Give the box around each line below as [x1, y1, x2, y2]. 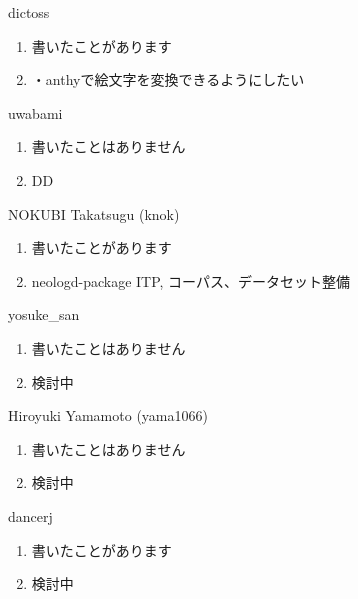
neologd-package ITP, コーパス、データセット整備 [31, 270, 350, 291]
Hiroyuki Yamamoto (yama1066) [8, 405, 208, 426]
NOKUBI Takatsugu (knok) [8, 203, 180, 224]
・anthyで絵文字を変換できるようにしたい [31, 69, 305, 90]
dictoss [8, 2, 50, 22]
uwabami [8, 102, 63, 123]
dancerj [8, 505, 53, 526]
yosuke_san [8, 304, 80, 325]
